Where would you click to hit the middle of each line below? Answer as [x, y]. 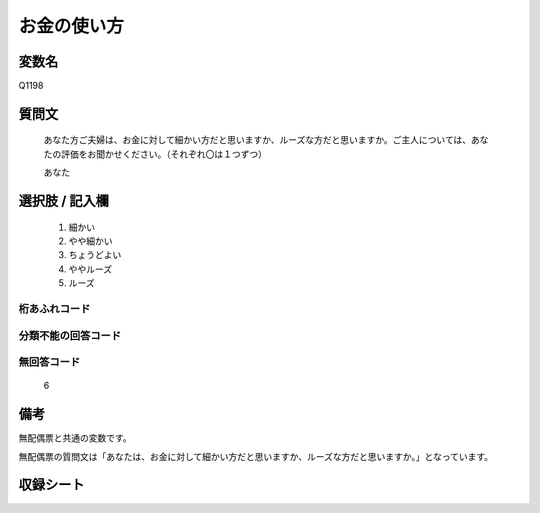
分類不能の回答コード [70, 335]
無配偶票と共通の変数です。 [75, 438]
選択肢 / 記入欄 [64, 201]
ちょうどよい [95, 255]
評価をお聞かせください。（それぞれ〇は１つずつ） [163, 154]
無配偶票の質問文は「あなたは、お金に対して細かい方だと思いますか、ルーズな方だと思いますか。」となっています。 [256, 456]
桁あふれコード [54, 308]
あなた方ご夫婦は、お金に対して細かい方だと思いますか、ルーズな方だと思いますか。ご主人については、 [257, 140]
